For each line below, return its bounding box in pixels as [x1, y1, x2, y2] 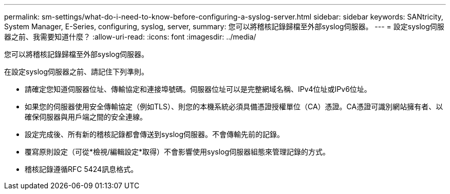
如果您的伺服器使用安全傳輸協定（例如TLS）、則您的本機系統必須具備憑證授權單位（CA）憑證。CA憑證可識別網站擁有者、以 [25, 102, 443, 111]
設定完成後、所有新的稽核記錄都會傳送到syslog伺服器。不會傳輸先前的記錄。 [25, 130, 285, 139]
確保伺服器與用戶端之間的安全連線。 [25, 112, 147, 121]
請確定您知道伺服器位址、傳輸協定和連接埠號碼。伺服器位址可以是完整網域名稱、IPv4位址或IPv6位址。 [25, 85, 371, 93]
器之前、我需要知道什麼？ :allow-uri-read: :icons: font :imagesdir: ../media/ [4, 32, 256, 41]
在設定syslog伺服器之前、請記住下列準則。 [4, 67, 149, 76]
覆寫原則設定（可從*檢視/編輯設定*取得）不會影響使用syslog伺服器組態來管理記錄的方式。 [25, 147, 330, 156]
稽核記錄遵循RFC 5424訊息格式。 [25, 165, 138, 173]
